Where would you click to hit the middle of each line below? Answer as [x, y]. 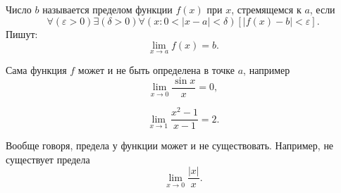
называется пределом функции [107, 9]
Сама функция [36, 70]
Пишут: [22, 33]
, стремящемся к [266, 9]
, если [322, 9]
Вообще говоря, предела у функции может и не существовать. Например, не [170, 145]
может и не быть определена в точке [156, 70]
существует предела [48, 159]
